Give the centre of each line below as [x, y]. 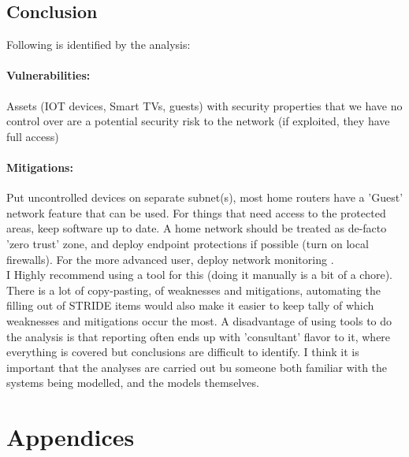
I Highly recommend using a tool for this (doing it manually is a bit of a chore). [199, 275]
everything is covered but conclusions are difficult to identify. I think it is [183, 352]
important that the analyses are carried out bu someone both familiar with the [197, 367]
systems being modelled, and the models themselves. [133, 383]
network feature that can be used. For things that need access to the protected [196, 212]
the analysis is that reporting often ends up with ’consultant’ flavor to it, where [199, 336]
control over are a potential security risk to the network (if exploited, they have [198, 121]
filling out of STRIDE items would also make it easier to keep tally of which [190, 305]
